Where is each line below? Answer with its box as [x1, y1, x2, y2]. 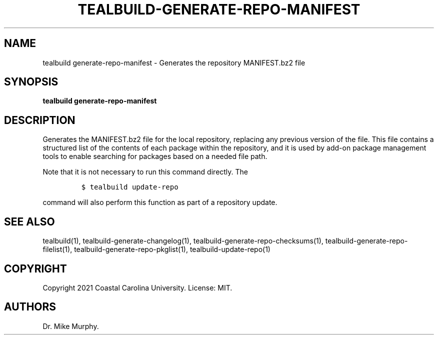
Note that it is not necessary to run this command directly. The [42, 167, 248, 176]
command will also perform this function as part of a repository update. [42, 198, 277, 207]
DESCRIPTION [4, 113, 75, 126]
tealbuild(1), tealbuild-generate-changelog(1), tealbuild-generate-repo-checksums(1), [42, 236, 323, 245]
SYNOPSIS [4, 75, 58, 88]
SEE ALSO [4, 215, 55, 228]
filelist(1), [42, 245, 72, 254]
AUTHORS [4, 300, 56, 313]
